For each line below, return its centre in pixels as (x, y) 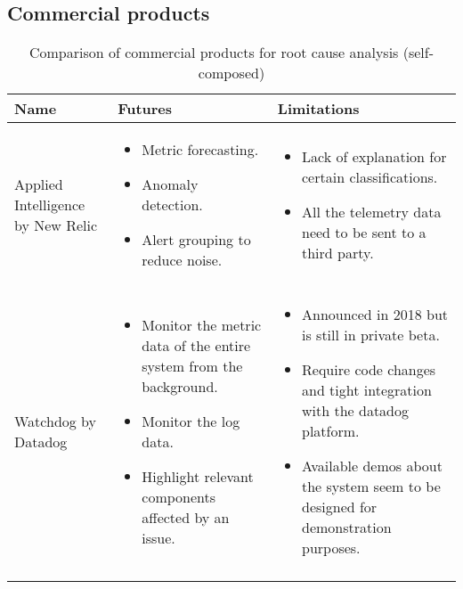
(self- (418, 53)
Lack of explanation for (374, 157)
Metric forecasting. (200, 150)
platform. (331, 431)
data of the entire (196, 345)
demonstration (347, 528)
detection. (172, 205)
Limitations (318, 109)
